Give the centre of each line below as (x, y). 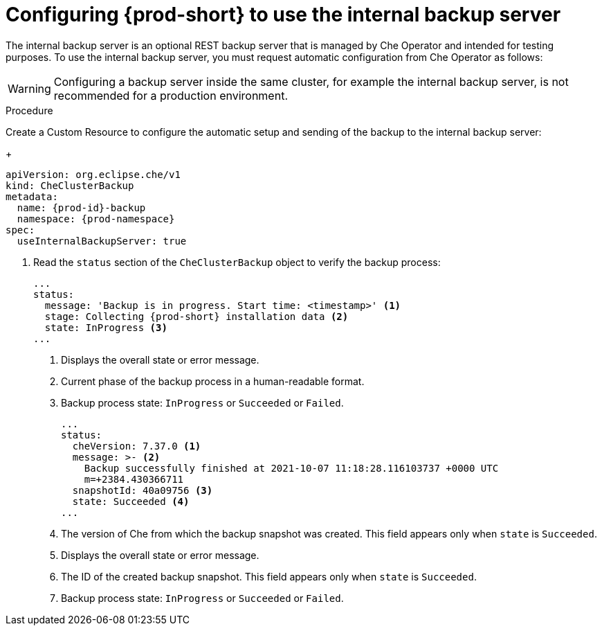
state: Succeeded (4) (131, 501)
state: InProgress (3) (106, 327)
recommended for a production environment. (171, 95)
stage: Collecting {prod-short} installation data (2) (197, 316)
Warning (29, 88)
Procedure (29, 110)
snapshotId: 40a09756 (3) (143, 490)
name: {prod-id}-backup (81, 207)
